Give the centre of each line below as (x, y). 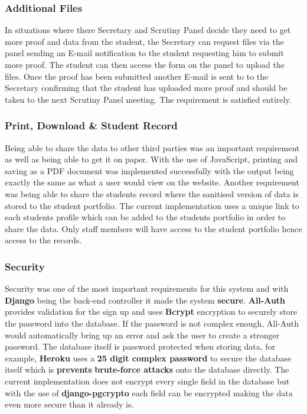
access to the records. (43, 240)
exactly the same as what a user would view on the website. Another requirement (152, 182)
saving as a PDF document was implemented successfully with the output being (149, 170)
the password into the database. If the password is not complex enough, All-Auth (152, 323)
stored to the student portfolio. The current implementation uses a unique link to (152, 205)
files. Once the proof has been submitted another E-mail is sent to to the (137, 76)
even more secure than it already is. (69, 404)
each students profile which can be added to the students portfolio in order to (145, 217)
